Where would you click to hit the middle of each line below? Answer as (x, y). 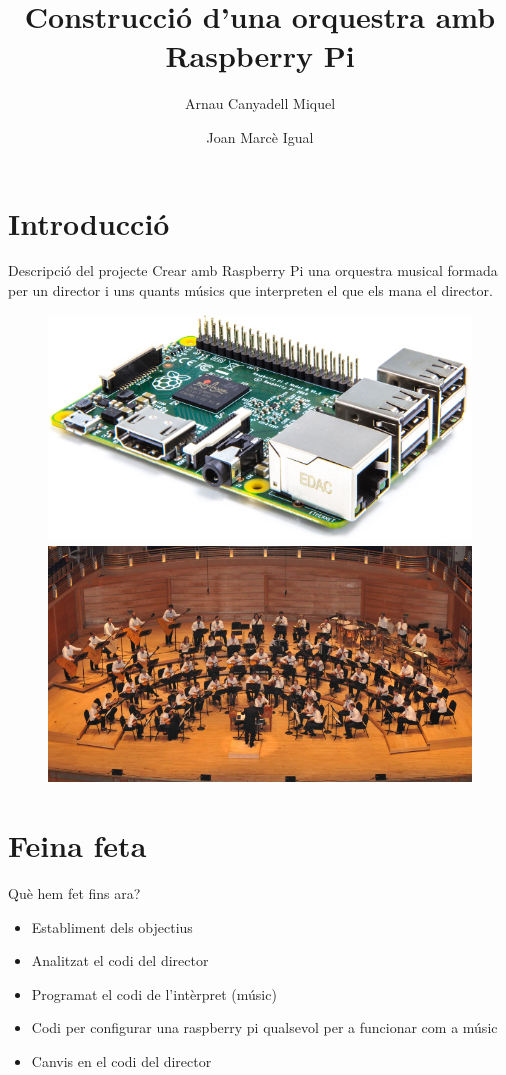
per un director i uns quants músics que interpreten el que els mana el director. (250, 290)
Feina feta (77, 845)
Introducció (89, 222)
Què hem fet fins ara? (74, 892)
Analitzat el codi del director (120, 960)
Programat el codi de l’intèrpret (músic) (154, 993)
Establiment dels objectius (112, 926)
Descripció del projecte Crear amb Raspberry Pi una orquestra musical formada (253, 270)
